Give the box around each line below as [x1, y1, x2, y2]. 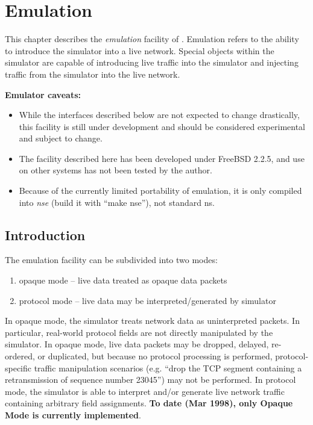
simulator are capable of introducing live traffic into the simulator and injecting [5, 56, 299, 69]
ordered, [5, 350, 35, 362]
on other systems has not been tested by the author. [19, 164, 212, 176]
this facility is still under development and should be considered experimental [19, 120, 305, 132]
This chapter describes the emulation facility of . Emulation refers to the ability [5, 33, 299, 45]
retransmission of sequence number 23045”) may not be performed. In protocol [5, 373, 296, 386]
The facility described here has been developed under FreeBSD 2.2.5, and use [19, 152, 305, 164]
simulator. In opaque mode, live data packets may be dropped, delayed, [5, 338, 269, 350]
